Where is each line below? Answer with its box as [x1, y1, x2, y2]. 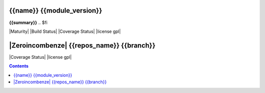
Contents [9, 63, 29, 69]
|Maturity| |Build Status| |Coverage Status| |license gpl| [9, 28, 121, 34]
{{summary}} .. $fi [9, 20, 48, 25]
